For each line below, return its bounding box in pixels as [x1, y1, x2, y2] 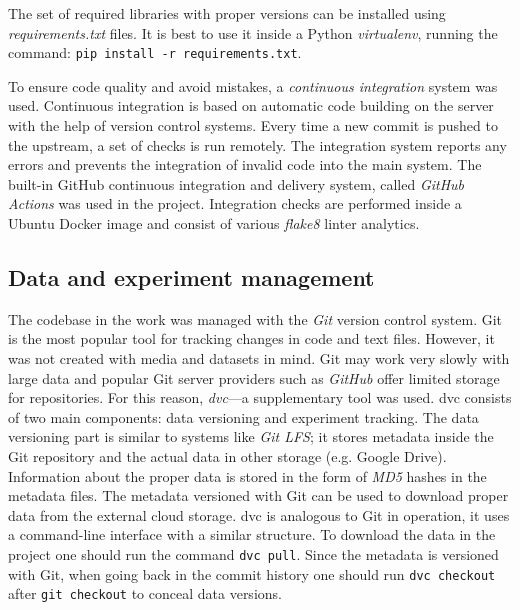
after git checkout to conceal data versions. [8, 583, 282, 604]
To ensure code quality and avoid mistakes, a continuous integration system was [8, 75, 498, 96]
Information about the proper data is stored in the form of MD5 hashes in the [8, 465, 487, 486]
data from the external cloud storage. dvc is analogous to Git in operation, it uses [8, 504, 510, 525]
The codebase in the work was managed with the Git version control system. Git [8, 308, 503, 329]
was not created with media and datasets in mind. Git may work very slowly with [8, 347, 510, 368]
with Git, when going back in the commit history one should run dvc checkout [8, 563, 496, 584]
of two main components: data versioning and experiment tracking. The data [8, 406, 479, 427]
